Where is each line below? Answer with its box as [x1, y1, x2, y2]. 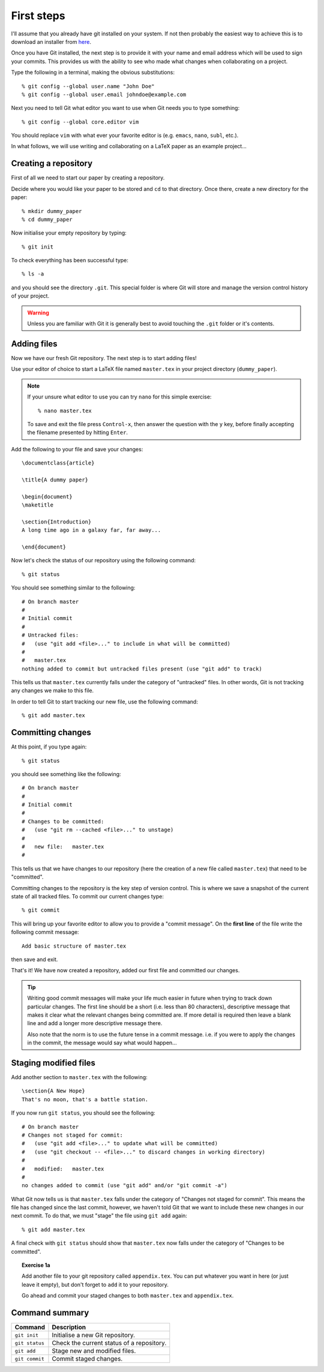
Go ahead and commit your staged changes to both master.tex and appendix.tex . [22, 1292, 234, 1299]
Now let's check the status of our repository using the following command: [11, 557, 196, 564]
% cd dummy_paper [22, 216, 73, 223]
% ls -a [22, 271, 44, 277]
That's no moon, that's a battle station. [22, 1096, 149, 1103]
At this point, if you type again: [11, 743, 87, 750]
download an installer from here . [11, 38, 92, 45]
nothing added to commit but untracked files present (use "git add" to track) [22, 665, 262, 672]
